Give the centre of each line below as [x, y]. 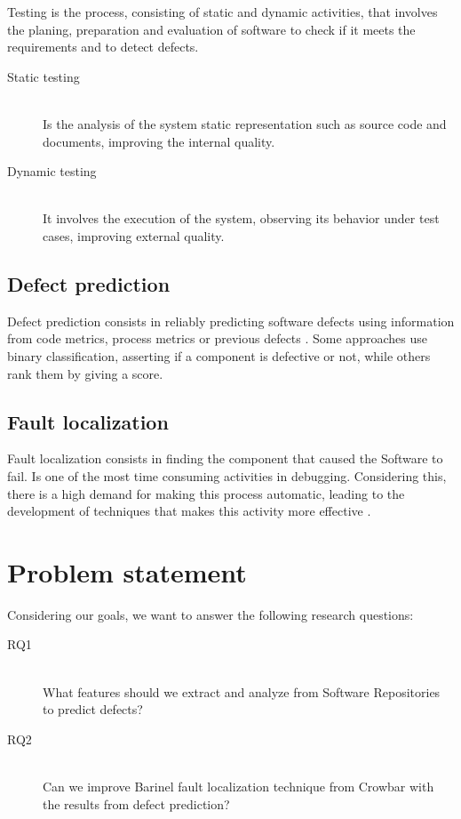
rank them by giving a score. [85, 373]
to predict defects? [93, 709]
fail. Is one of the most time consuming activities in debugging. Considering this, [227, 475]
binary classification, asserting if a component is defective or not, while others [219, 355]
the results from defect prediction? [136, 803]
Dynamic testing [52, 171]
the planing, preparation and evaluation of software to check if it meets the [211, 29]
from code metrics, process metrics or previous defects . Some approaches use [217, 338]
